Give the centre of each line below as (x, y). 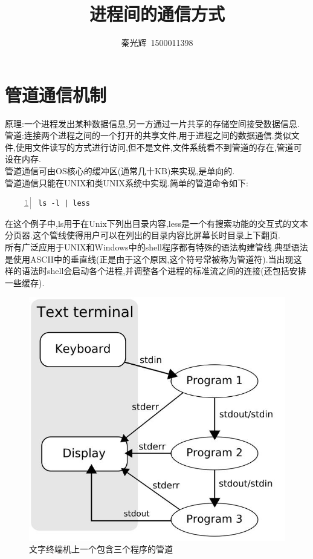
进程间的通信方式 (157, 14)
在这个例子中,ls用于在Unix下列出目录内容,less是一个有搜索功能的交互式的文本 (156, 223)
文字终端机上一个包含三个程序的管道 (101, 549)
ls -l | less (64, 204)
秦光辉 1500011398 (157, 43)
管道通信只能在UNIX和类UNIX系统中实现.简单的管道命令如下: (127, 182)
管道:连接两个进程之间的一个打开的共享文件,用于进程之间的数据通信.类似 (148, 135)
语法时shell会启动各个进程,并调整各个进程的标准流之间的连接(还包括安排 (164, 271)
